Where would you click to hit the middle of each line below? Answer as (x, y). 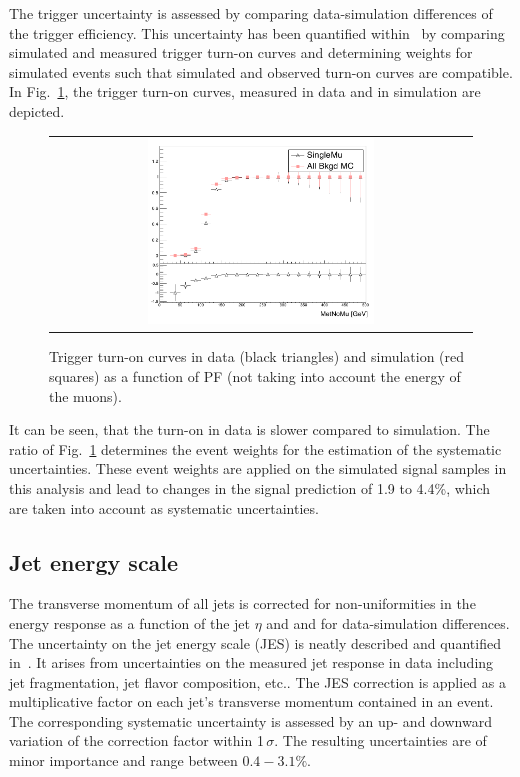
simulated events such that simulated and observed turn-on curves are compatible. (261, 71)
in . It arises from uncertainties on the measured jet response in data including (251, 662)
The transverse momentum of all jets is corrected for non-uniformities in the (242, 603)
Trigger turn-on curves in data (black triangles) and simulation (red (257, 356)
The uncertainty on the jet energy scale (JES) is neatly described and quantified (255, 642)
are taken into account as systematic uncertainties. (164, 507)
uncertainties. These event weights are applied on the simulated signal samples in (258, 468)
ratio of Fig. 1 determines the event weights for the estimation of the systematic (255, 448)
